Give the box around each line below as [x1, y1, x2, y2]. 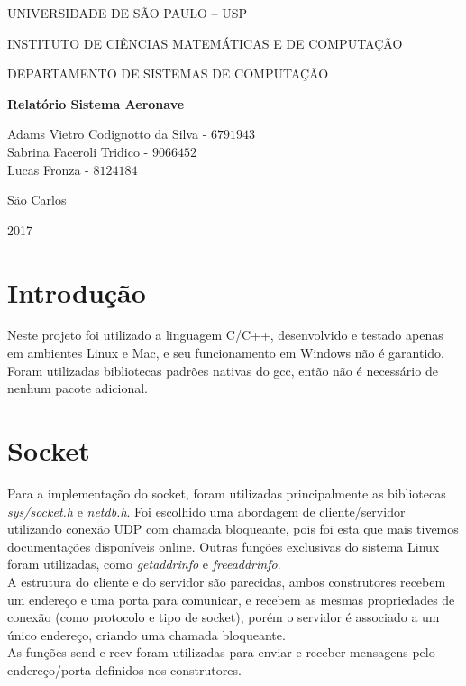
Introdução [7, 273, 146, 310]
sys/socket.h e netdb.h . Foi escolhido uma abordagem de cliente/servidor [7, 501, 406, 520]
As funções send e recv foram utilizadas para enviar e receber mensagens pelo [7, 643, 435, 662]
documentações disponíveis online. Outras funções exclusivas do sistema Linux [7, 536, 440, 555]
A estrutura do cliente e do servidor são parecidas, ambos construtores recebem [7, 572, 446, 590]
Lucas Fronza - [7, 160, 89, 178]
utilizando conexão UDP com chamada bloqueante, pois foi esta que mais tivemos [7, 519, 459, 538]
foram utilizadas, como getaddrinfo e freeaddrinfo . [7, 554, 281, 573]
